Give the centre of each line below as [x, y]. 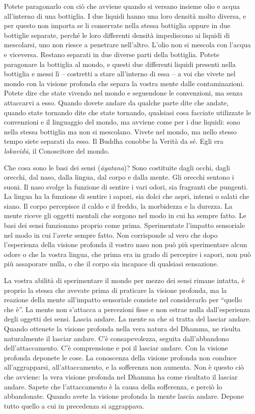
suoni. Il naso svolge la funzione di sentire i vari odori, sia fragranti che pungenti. [126, 186]
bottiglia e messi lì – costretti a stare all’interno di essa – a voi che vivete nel [120, 74]
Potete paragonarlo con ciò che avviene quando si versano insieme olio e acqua [122, 6]
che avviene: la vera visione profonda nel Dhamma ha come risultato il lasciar [121, 376]
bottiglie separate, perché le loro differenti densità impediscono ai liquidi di [117, 35]
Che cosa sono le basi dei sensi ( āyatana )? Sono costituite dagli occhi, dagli [117, 167]
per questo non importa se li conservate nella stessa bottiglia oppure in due [117, 25]
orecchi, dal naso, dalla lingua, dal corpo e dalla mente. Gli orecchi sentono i [119, 177]
